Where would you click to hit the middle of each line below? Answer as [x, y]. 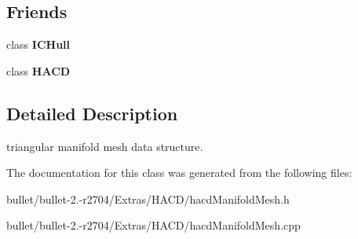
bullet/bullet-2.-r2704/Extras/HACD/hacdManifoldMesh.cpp [153, 225]
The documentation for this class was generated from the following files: [179, 173]
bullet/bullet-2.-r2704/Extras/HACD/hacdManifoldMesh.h [148, 199]
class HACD [38, 70]
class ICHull [38, 44]
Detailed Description [92, 113]
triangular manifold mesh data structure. [105, 146]
